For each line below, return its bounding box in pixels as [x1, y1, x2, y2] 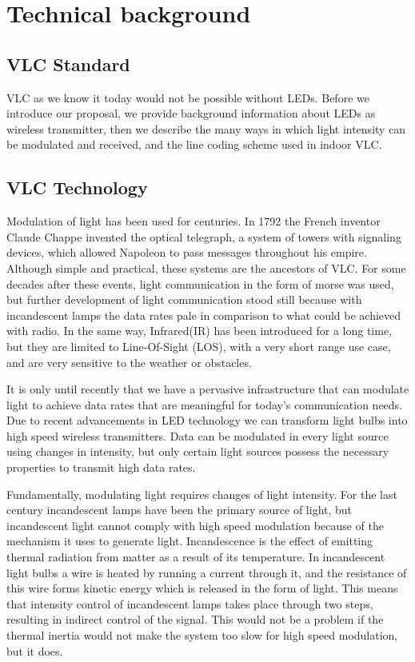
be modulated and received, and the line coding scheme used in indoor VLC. [6, 136, 382, 153]
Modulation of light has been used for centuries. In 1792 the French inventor [6, 213, 381, 229]
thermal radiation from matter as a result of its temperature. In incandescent [6, 548, 385, 565]
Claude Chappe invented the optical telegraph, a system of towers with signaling [6, 228, 401, 245]
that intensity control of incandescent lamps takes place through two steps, [6, 595, 373, 612]
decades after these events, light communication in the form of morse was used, [6, 275, 394, 292]
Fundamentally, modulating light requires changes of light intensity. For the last [6, 485, 397, 502]
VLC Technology [6, 175, 148, 200]
